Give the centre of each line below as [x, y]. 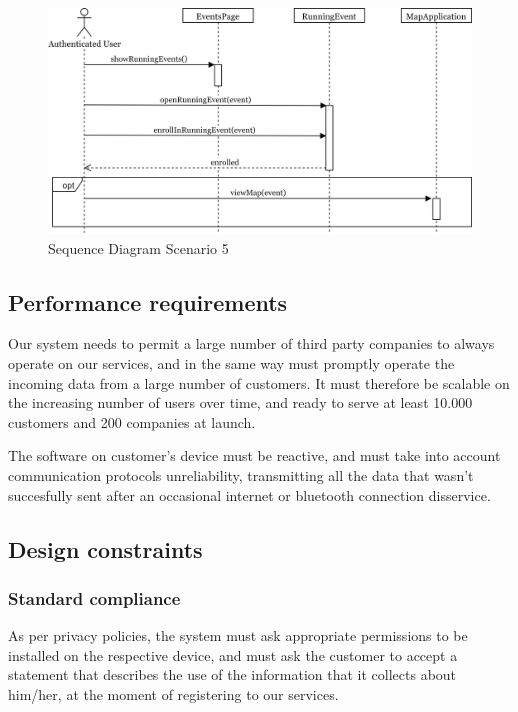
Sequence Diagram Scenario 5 [138, 247]
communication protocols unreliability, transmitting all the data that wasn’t [241, 475]
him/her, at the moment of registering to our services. [173, 694]
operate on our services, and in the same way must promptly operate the [231, 363]
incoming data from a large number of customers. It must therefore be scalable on [259, 382]
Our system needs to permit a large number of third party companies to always [251, 343]
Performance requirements [148, 301]
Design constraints [105, 548]
